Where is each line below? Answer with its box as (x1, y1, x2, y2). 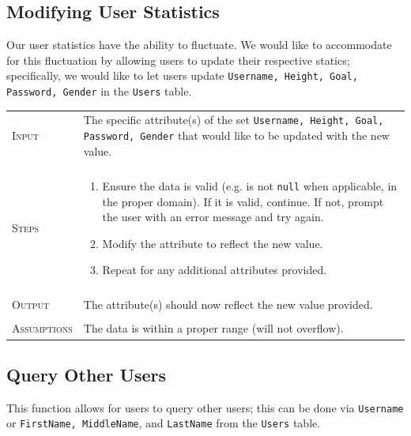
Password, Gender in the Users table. (6, 83, 192, 100)
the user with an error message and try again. (102, 209, 324, 225)
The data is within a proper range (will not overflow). (83, 320, 344, 336)
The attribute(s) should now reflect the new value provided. (83, 296, 373, 313)
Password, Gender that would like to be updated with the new (83, 127, 390, 144)
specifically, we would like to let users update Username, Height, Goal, (6, 67, 358, 84)
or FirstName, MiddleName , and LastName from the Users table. (6, 415, 321, 431)
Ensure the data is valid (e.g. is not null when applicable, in (102, 177, 398, 194)
